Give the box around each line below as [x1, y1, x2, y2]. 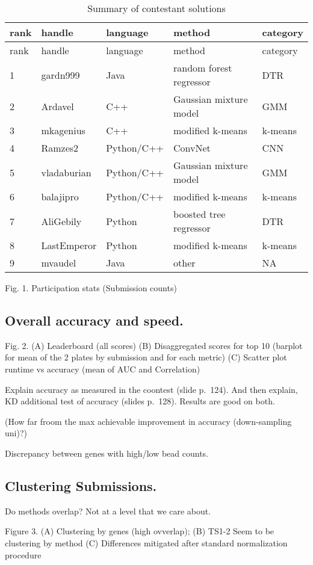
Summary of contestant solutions [87, 1, 226, 15]
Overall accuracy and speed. [5, 310, 184, 329]
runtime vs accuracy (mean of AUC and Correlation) [5, 362, 200, 375]
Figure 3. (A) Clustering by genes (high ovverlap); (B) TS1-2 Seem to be [5, 525, 274, 537]
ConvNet [173, 141, 211, 155]
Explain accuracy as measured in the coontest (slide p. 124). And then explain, [5, 383, 298, 395]
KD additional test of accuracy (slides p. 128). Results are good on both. [5, 395, 275, 407]
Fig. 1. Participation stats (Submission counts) [5, 282, 177, 294]
